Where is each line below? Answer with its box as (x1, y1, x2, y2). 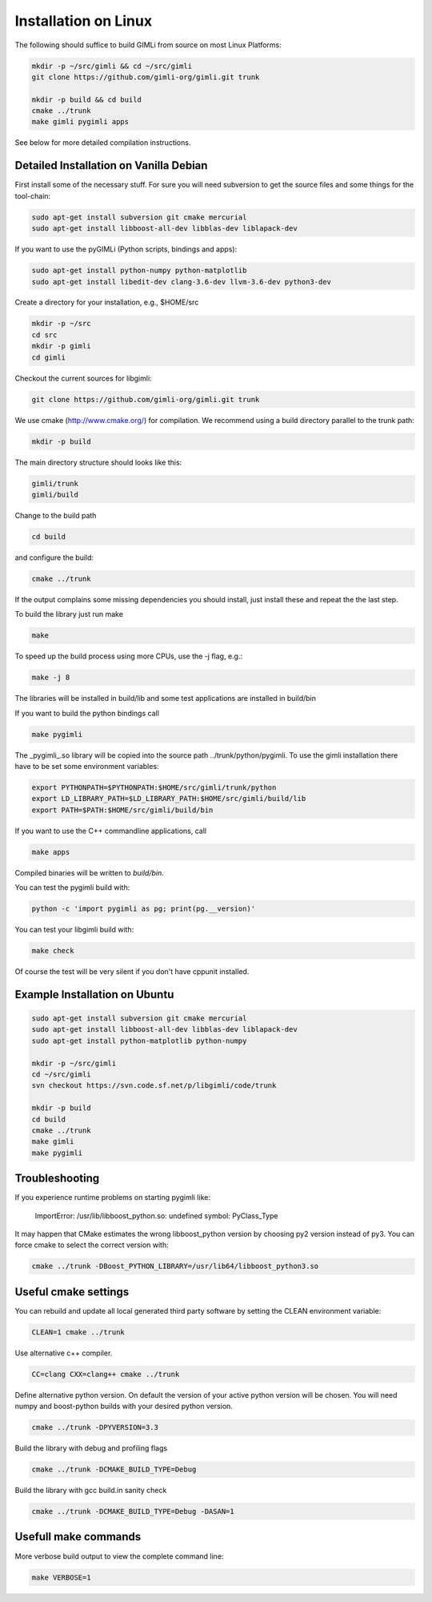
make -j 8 (31, 673, 70, 682)
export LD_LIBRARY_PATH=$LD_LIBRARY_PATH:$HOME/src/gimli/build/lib (31, 794, 306, 803)
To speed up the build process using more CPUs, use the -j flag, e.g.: (14, 651, 243, 661)
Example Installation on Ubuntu (14, 988, 174, 1001)
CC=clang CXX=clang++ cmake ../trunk (31, 1370, 180, 1379)
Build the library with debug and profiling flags (14, 1443, 168, 1453)
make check (31, 946, 74, 955)
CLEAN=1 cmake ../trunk (31, 1327, 126, 1337)
